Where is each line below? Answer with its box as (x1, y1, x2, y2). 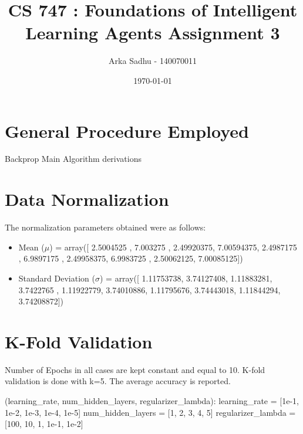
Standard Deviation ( (18, 272, 95, 284)
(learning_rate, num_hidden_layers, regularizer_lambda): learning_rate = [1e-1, (5, 395, 299, 407)
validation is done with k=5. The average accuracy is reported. (5, 375, 231, 387)
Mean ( (18, 240, 45, 253)
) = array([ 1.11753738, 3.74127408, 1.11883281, (99, 272, 272, 284)
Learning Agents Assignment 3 (25, 21, 280, 45)
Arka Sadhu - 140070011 (109, 55, 197, 67)
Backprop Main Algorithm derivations (5, 152, 142, 165)
